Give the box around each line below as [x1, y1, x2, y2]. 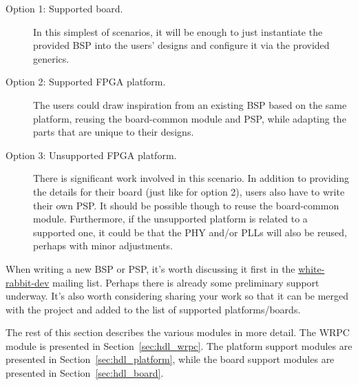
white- [298, 261, 325, 275]
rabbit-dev [6, 275, 50, 289]
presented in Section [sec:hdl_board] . [6, 366, 164, 380]
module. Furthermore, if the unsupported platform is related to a [33, 211, 308, 226]
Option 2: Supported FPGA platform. [6, 74, 166, 89]
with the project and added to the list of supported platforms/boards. [6, 302, 301, 316]
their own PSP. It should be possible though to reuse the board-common [33, 198, 339, 212]
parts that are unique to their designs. [33, 125, 194, 139]
